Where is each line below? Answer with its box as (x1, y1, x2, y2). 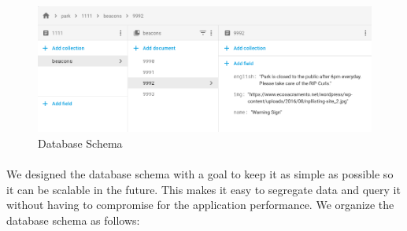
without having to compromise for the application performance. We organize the (6, 196, 394, 213)
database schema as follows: (6, 211, 140, 228)
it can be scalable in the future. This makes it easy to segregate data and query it (6, 181, 401, 197)
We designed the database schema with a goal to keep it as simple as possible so (6, 166, 394, 182)
